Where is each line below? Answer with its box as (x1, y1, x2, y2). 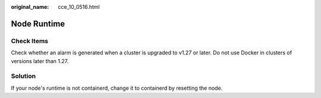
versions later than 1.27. (11, 57, 69, 64)
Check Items (11, 37, 49, 45)
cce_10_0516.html (58, 4, 100, 10)
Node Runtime (11, 18, 65, 29)
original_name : (11, 4, 49, 10)
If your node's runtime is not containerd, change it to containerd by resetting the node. (11, 84, 223, 92)
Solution (11, 72, 36, 80)
